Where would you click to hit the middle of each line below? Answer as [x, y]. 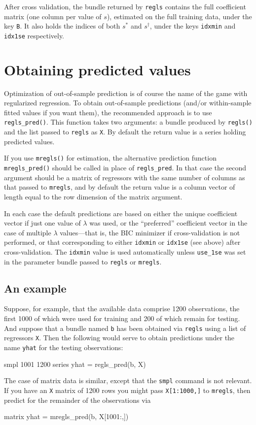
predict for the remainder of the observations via [77, 400]
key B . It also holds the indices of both [62, 26]
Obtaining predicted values [97, 69]
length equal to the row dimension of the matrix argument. [93, 196]
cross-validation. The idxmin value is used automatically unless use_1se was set [125, 251]
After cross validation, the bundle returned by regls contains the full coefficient [125, 6]
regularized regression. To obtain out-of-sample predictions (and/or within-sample [128, 103]
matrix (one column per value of [53, 16]
